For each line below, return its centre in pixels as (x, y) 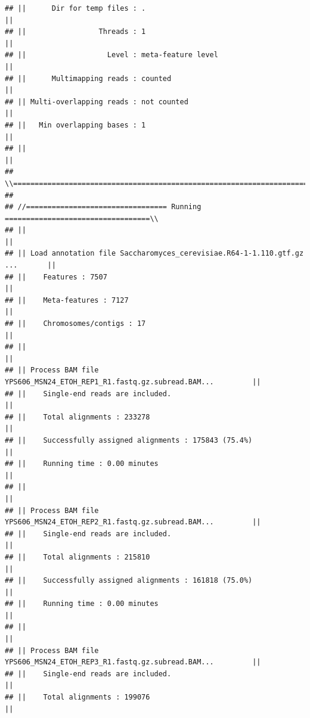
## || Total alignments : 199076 (77, 697)
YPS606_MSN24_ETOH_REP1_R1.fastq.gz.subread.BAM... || (133, 382)
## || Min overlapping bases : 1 (75, 125)
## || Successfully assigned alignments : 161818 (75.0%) (129, 581)
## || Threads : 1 (75, 32)
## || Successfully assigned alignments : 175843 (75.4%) (129, 440)
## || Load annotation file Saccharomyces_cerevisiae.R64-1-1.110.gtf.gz (154, 254)
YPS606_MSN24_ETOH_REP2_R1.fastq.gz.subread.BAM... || (133, 522)
